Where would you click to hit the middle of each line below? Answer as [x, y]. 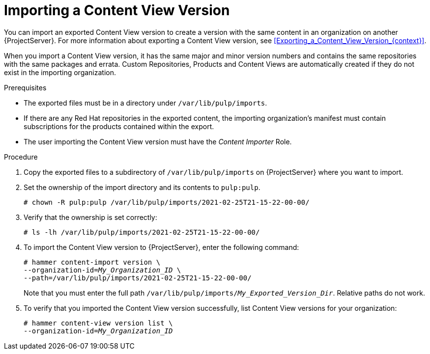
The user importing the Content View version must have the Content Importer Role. [158, 141]
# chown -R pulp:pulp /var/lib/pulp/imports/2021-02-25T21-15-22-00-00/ [167, 202]
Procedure [21, 157]
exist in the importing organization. [60, 72]
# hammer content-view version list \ [98, 323]
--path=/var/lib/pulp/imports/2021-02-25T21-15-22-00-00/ [138, 278]
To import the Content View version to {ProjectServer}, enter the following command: [161, 247]
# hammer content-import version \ [92, 262]
